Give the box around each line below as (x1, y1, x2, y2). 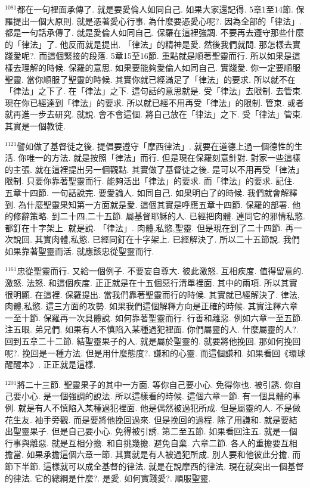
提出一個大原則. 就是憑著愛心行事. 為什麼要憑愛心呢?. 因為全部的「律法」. (13, 14, 302, 27)
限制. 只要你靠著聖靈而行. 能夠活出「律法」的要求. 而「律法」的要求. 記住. (5, 175, 295, 187)
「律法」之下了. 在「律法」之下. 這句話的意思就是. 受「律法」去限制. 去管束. (5, 85, 303, 97)
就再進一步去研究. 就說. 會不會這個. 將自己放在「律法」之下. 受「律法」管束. (5, 108, 303, 120)
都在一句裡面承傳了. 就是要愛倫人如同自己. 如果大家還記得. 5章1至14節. (17, 3, 293, 15)
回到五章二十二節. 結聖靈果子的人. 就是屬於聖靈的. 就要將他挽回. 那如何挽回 (5, 335, 301, 347)
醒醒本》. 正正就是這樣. (5, 358, 96, 371)
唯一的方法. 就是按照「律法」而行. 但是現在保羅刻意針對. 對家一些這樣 (26, 151, 301, 164)
